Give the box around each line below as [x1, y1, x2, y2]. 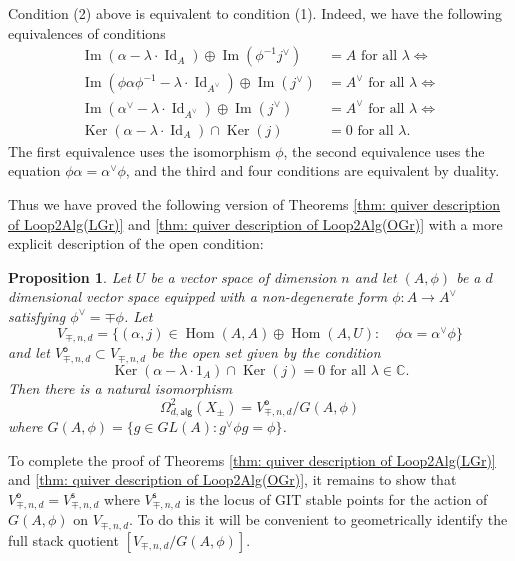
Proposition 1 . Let [8, 266, 131, 287]
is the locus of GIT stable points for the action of [185, 488, 488, 509]
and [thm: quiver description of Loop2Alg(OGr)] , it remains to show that [8, 469, 457, 490]
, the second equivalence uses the [283, 140, 485, 161]
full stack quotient [8, 529, 119, 550]
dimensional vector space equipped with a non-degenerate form [8, 286, 388, 307]
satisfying [8, 305, 66, 326]
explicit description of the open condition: [8, 233, 264, 254]
